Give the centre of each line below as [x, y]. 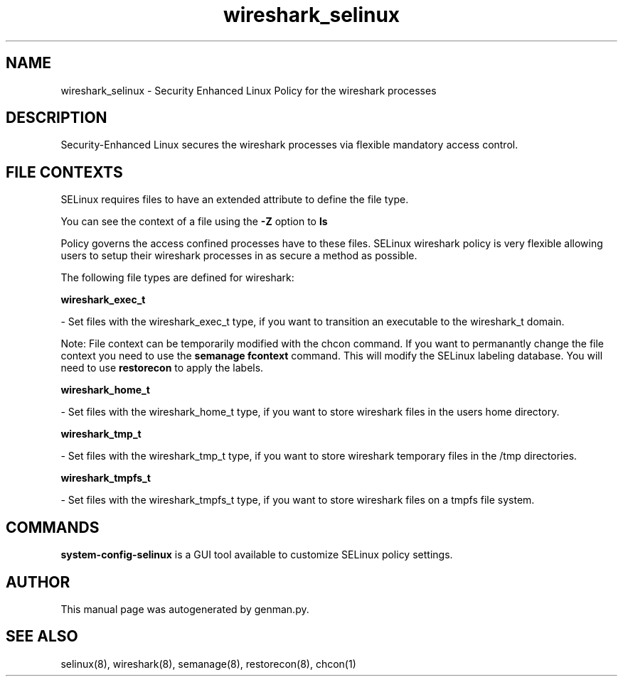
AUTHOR [38, 582]
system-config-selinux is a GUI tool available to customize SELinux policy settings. [257, 555]
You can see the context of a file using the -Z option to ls [194, 222]
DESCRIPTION [57, 118]
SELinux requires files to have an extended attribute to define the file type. [235, 200]
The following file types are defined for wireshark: [177, 278]
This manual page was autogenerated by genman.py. [185, 609]
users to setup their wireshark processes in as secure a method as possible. [239, 256]
